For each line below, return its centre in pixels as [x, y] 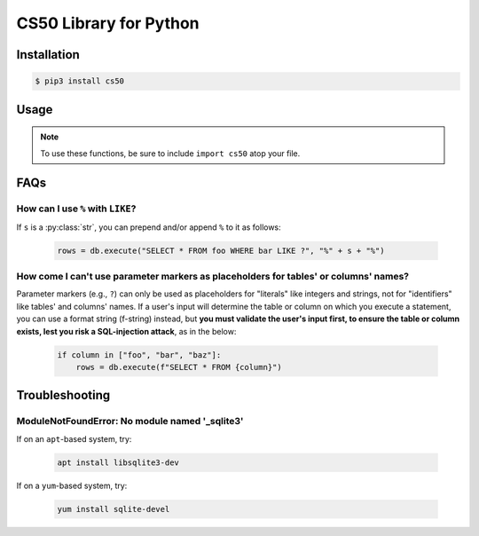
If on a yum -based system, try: [72, 485]
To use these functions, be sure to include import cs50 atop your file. [170, 153]
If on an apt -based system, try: [74, 438]
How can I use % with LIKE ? [76, 209]
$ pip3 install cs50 [79, 81]
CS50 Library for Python [108, 23]
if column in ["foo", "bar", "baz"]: [139, 355]
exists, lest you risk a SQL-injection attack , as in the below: [126, 331]
